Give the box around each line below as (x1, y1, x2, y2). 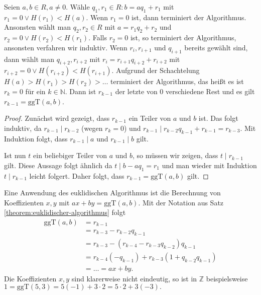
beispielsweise (206, 273, 248, 283)
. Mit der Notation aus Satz (138, 197, 224, 207)
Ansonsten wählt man (4, 22, 71, 32)
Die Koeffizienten (4, 273, 57, 283)
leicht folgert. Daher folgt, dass (29, 170, 124, 181)
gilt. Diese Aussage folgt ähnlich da (4, 160, 112, 170)
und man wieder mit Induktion (162, 160, 257, 170)
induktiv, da (4, 122, 42, 133)
